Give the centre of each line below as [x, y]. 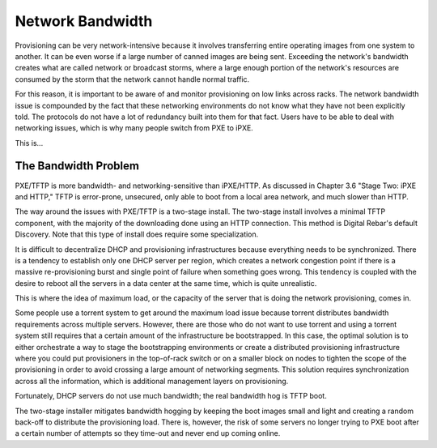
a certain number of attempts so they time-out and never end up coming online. [148, 433]
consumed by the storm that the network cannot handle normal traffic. [132, 79]
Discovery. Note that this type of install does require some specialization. [137, 234]
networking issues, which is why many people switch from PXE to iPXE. [134, 128]
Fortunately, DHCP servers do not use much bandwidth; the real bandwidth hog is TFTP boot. [171, 396]
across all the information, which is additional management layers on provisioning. [152, 381]
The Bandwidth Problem [77, 166]
